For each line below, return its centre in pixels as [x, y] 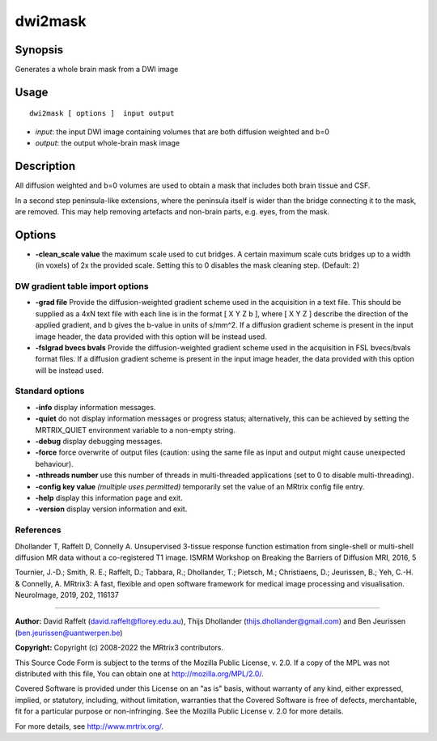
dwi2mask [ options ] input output [102, 114]
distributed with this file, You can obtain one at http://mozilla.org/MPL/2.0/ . [140, 674]
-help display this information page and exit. [109, 498]
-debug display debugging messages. [99, 442]
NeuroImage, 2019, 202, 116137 [67, 595]
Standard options [50, 391]
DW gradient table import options [82, 286]
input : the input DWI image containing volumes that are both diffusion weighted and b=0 [182, 131]
